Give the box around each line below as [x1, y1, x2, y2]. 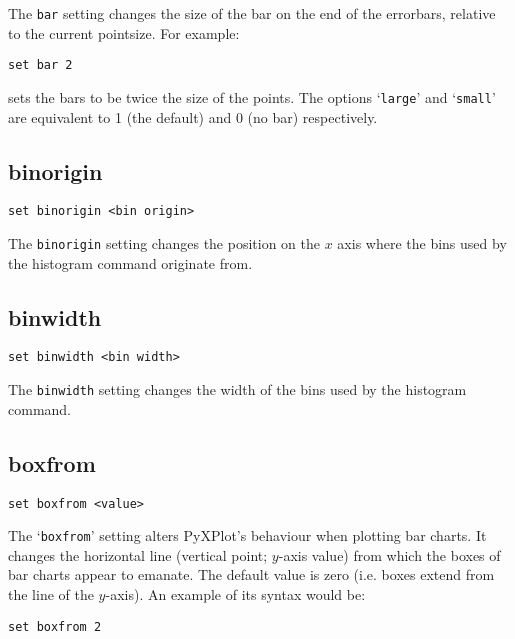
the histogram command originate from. [8, 252, 253, 273]
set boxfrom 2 [8, 619, 102, 634]
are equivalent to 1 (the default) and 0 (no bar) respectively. [8, 106, 378, 127]
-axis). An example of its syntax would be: [105, 584, 366, 605]
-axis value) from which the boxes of [278, 544, 501, 565]
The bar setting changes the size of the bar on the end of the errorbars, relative [8, 3, 496, 23]
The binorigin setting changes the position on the [8, 233, 320, 254]
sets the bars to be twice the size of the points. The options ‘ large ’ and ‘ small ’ [8, 86, 496, 107]
